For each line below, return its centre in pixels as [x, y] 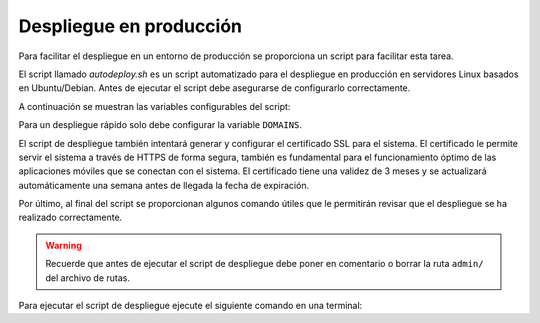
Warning [63, 245]
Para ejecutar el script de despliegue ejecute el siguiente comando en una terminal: [190, 306]
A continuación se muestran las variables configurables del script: [154, 106]
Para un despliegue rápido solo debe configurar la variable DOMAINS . [160, 125]
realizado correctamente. [70, 217]
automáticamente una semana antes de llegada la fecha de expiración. [164, 185]
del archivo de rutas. [87, 277]
